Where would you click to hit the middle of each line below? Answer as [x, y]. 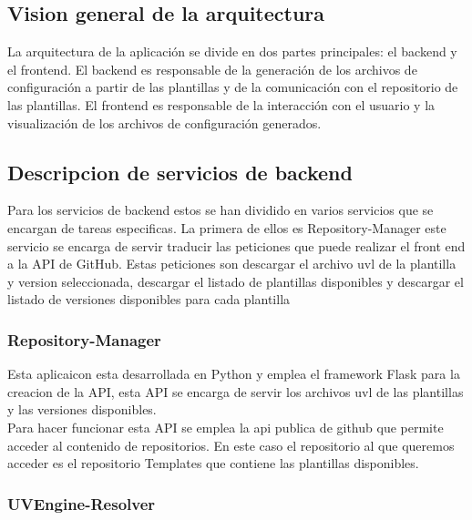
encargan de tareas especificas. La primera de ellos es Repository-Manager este [227, 227]
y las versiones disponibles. [82, 409]
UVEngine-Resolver [82, 503]
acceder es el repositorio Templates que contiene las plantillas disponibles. [213, 463]
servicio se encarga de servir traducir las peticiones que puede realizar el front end [236, 245]
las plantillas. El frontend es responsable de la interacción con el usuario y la [221, 104]
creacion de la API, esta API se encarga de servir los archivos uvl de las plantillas [236, 391]
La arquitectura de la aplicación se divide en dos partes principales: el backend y [232, 51]
